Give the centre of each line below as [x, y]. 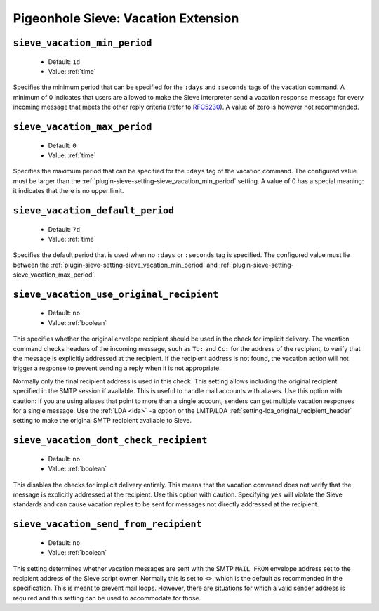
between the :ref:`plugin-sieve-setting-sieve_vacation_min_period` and [115, 265]
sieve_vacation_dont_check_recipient [110, 440]
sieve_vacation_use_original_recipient [116, 294]
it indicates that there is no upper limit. [68, 191]
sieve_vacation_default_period [94, 210]
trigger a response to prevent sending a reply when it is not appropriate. [117, 368]
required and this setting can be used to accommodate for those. [107, 598]
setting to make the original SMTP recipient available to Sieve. [102, 421]
